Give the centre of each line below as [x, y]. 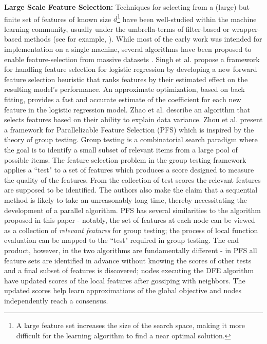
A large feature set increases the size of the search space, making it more [130, 325]
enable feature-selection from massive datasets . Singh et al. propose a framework [132, 59]
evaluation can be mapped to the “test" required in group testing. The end [122, 240]
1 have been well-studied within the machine [187, 18]
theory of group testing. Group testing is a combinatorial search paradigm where [131, 139]
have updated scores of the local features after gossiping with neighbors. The [125, 280]
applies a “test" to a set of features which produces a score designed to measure [129, 170]
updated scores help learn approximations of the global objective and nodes [123, 290]
